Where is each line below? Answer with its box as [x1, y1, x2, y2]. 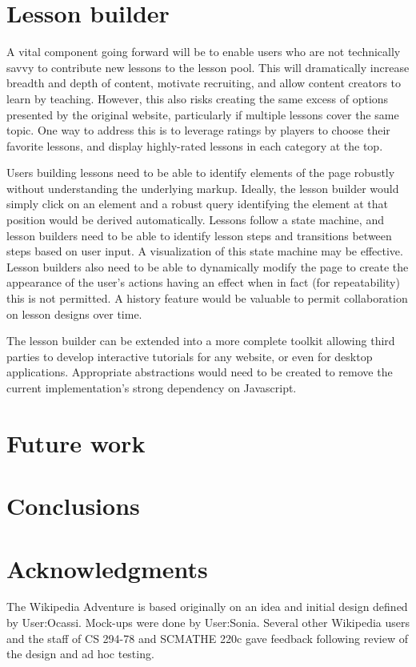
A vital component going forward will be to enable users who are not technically [6, 43, 401, 60]
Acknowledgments [6, 552, 208, 585]
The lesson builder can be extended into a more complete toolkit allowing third [6, 332, 395, 349]
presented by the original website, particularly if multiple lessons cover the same [6, 106, 399, 123]
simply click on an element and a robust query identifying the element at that [6, 195, 389, 212]
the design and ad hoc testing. [6, 645, 154, 662]
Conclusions [6, 489, 140, 522]
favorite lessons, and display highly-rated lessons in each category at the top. [6, 137, 383, 154]
